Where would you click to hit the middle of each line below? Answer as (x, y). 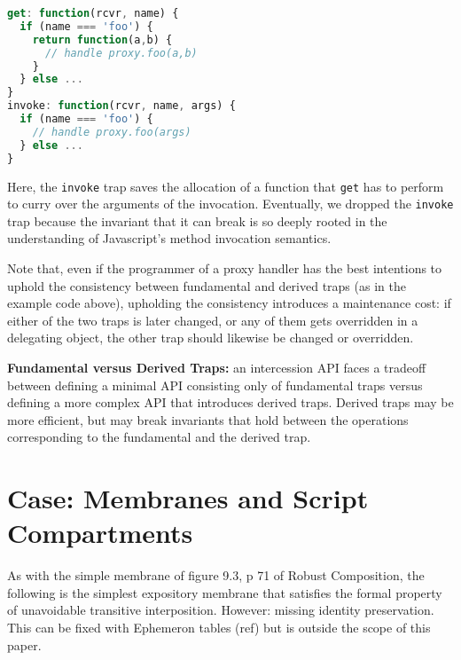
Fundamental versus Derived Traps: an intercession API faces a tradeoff (217, 367)
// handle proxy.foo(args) (112, 132)
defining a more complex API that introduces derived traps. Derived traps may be (230, 402)
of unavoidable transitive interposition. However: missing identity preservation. (221, 610)
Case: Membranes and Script (188, 498)
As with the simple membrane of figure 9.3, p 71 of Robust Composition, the (216, 575)
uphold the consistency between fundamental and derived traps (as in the (207, 285)
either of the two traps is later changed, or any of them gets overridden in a (213, 320)
